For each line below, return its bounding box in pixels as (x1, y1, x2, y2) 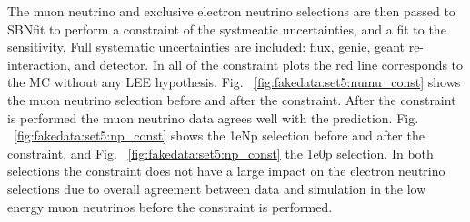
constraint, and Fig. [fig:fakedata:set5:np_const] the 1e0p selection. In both (7, 143, 434, 162)
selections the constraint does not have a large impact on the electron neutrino (7, 161, 445, 180)
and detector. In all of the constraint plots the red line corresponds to (75, 54, 464, 73)
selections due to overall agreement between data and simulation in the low (7, 179, 426, 198)
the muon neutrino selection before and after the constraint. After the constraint (7, 90, 456, 109)
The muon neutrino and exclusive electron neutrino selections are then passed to (7, 2, 455, 20)
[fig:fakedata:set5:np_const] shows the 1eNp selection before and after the (14, 126, 425, 145)
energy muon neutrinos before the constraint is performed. (7, 197, 333, 216)
